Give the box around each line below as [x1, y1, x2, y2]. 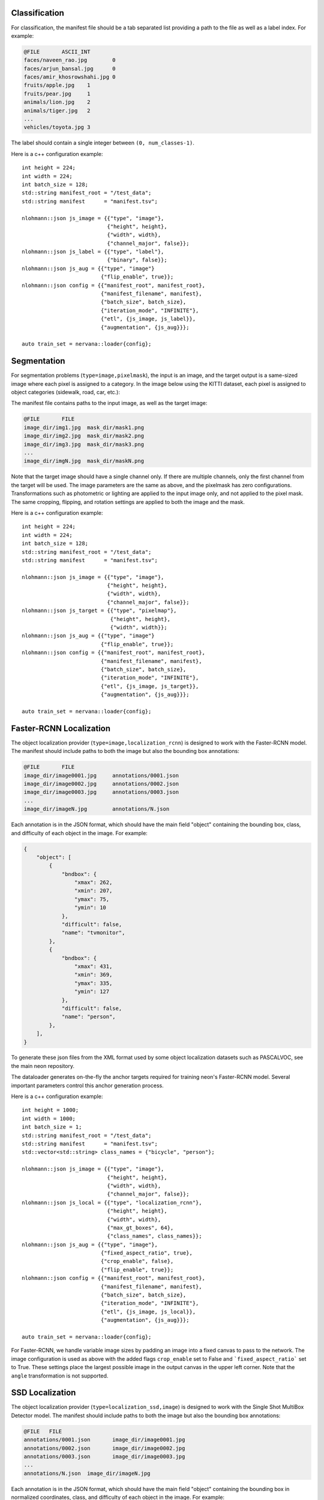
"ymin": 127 [74, 988, 110, 995]
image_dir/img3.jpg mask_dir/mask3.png [23, 441, 144, 448]
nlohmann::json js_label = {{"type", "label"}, [22, 248, 164, 255]
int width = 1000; [22, 1115, 76, 1122]
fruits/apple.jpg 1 [23, 82, 91, 89]
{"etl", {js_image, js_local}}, [100, 1308, 196, 1315]
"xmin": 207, [74, 887, 113, 894]
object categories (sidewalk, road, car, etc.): [11, 389, 120, 396]
